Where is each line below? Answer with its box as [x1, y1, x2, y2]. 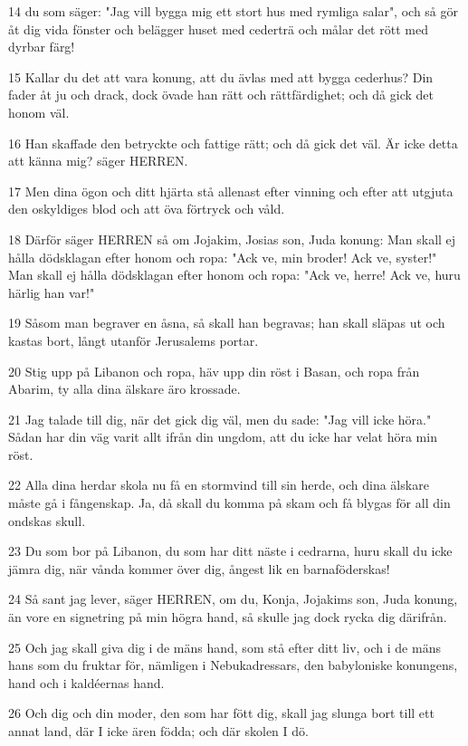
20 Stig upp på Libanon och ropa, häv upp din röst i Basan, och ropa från [8, 361, 420, 380]
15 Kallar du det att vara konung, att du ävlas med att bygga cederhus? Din [8, 67, 434, 86]
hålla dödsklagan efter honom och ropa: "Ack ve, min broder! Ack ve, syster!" [8, 247, 437, 266]
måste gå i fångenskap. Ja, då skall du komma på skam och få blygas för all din [8, 493, 451, 512]
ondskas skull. [8, 511, 86, 530]
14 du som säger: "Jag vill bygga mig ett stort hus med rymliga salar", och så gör [8, 2, 458, 20]
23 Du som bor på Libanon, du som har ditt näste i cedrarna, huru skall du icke [8, 541, 453, 560]
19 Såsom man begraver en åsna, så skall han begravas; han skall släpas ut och [8, 313, 445, 332]
